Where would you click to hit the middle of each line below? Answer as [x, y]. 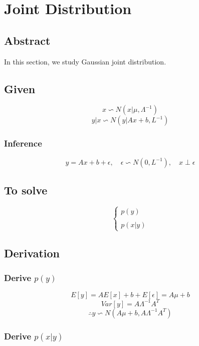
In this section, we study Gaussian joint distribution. [85, 61]
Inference [23, 143]
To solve [26, 190]
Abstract [27, 40]
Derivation [32, 253]
